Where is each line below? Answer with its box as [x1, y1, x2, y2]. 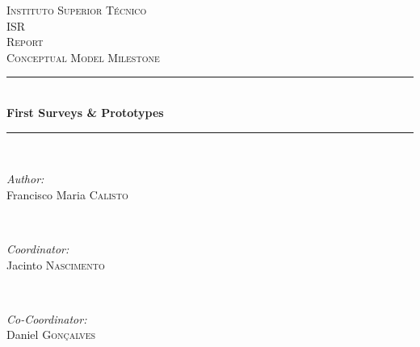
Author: [6, 170, 44, 187]
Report [6, 33, 44, 50]
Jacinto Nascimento [6, 256, 105, 273]
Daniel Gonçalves [6, 326, 96, 343]
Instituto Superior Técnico [6, 2, 147, 18]
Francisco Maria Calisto [6, 186, 128, 203]
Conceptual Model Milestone [6, 48, 160, 65]
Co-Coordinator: [6, 310, 87, 327]
